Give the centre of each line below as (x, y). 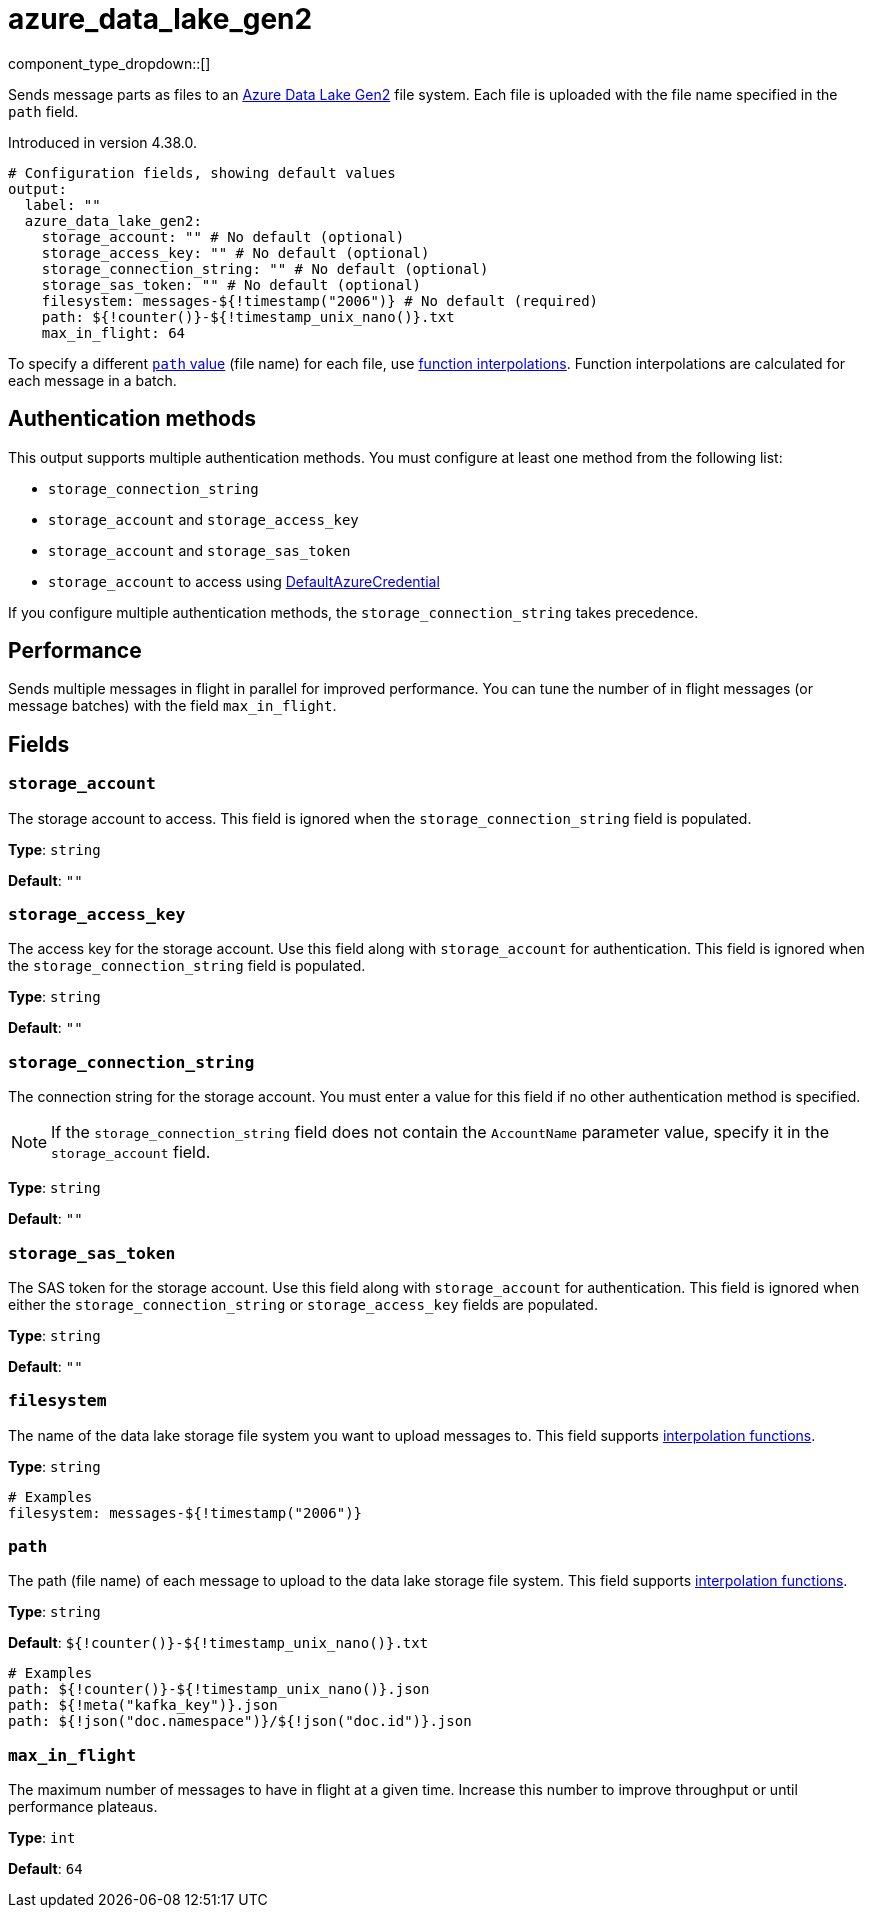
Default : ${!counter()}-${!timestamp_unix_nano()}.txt (218, 1643)
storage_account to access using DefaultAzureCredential (244, 581)
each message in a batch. (92, 380)
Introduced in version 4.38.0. (102, 142)
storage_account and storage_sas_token (199, 550)
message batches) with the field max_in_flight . (172, 706)
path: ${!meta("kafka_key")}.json (143, 1705)
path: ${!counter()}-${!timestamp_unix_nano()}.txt (248, 316)
